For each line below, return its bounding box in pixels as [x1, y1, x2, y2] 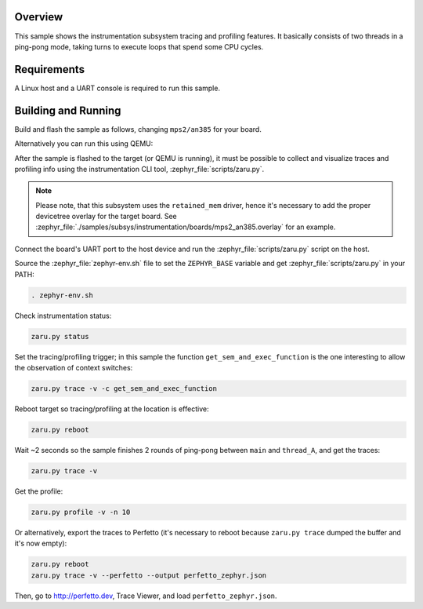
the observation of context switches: [14, 363, 133, 372]
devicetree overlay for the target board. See [35, 212, 177, 221]
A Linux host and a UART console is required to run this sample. [14, 83, 221, 93]
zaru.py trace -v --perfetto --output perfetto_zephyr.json [31, 571, 267, 580]
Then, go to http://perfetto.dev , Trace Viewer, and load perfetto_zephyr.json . [14, 591, 277, 600]
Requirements [14, 63, 85, 76]
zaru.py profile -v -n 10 [31, 507, 131, 516]
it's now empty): [14, 538, 67, 549]
